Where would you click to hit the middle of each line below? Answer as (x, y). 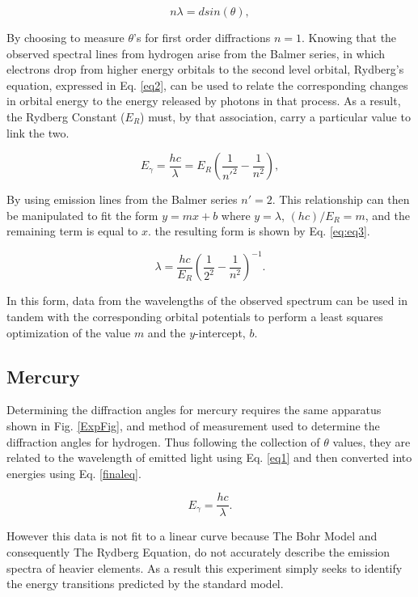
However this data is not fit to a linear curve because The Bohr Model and (192, 536)
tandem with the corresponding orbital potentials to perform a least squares (195, 317)
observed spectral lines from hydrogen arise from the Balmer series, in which (196, 53)
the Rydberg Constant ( (66, 116)
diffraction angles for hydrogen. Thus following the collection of (163, 441)
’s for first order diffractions (202, 37)
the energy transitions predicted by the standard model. (145, 584)
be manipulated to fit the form (82, 215)
